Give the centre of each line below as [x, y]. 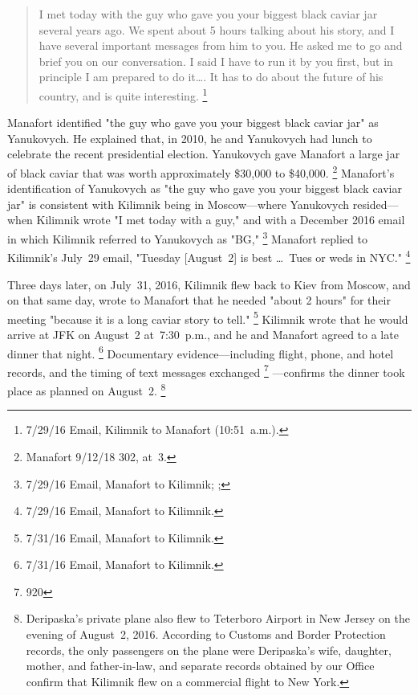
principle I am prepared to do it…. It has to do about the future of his [211, 77]
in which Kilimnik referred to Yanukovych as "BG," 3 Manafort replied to [187, 237]
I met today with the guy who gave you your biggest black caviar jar [208, 14]
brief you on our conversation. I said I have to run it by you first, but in [216, 61]
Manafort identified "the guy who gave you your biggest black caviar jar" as [193, 123]
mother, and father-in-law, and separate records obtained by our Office [200, 666]
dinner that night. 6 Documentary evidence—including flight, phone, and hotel [201, 352]
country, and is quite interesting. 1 [123, 94]
